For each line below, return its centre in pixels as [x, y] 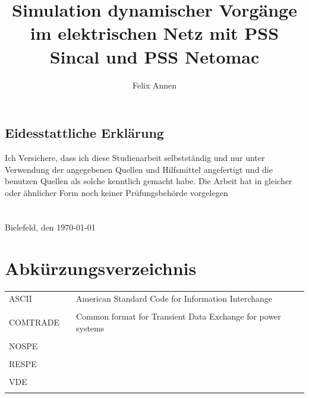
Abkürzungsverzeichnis [101, 268]
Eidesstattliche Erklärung [84, 133]
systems [90, 328]
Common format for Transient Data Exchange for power [178, 316]
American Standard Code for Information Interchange [174, 298]
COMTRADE [34, 322]
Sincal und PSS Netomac [154, 56]
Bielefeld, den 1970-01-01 [50, 227]
